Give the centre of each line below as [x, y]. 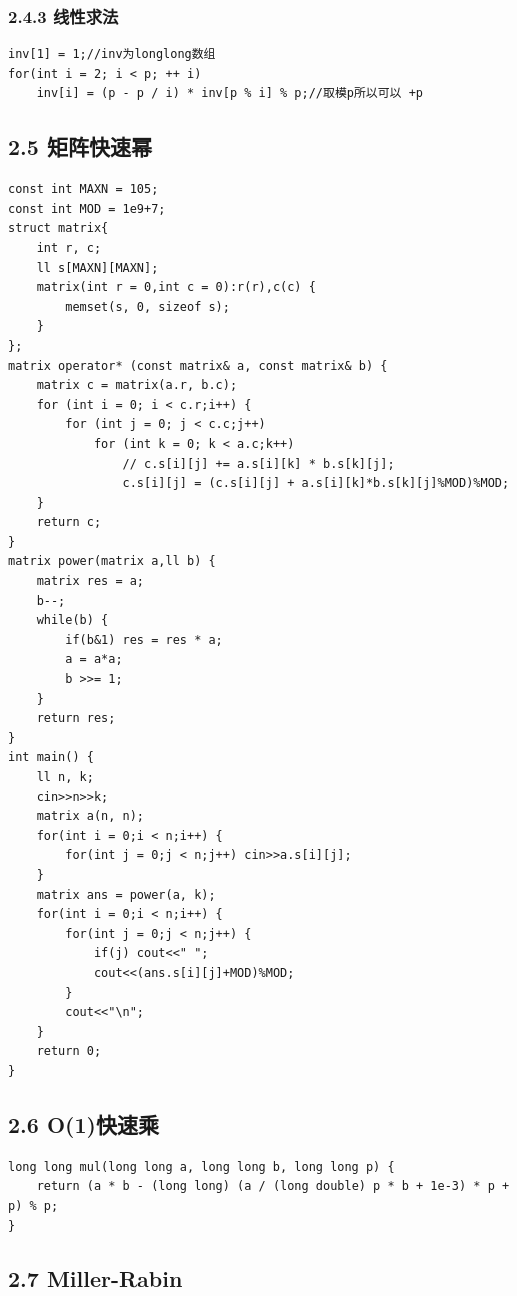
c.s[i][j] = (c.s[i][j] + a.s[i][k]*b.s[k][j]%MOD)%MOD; [316, 483]
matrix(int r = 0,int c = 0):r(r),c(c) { [176, 287]
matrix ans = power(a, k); [126, 894]
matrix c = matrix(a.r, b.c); [137, 385]
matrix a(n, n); [90, 816]
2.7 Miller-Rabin [95, 1278]
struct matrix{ [58, 228]
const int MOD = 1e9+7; [87, 208]
